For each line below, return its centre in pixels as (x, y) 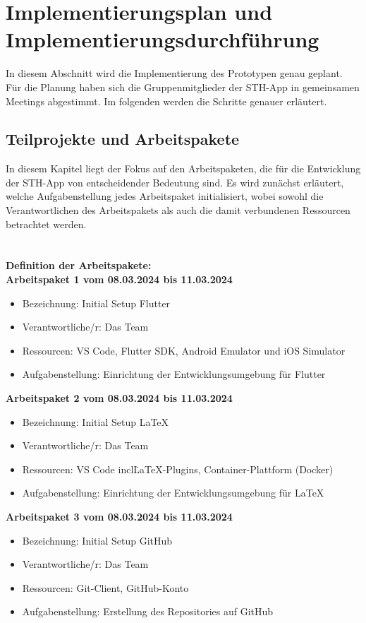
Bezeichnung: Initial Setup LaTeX (96, 421)
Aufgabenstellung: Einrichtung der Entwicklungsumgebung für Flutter (174, 374)
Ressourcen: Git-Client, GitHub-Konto (105, 587)
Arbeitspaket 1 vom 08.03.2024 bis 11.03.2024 (119, 279)
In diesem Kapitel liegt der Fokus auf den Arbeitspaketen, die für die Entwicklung (183, 168)
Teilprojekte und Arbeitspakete (123, 139)
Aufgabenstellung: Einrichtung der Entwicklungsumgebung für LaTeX (173, 493)
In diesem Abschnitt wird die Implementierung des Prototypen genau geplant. (174, 73)
